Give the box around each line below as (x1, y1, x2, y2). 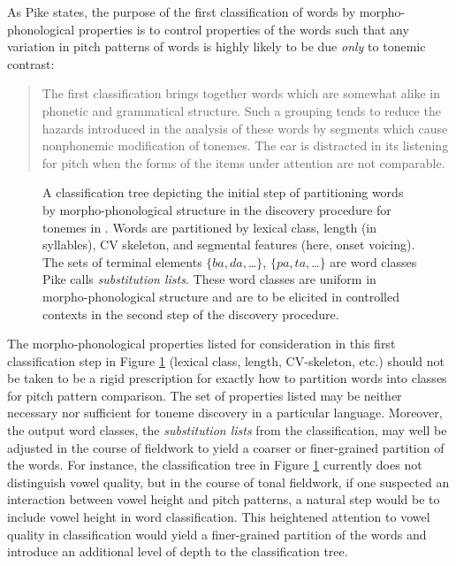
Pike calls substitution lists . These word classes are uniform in (42, 270, 376, 288)
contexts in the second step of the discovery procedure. (42, 304, 339, 323)
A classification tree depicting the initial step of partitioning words (42, 183, 404, 202)
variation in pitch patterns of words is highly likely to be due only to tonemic (7, 37, 426, 56)
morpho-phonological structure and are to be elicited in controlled (42, 287, 399, 305)
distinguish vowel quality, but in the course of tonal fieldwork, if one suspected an (7, 472, 450, 491)
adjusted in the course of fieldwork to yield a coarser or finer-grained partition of (7, 438, 445, 456)
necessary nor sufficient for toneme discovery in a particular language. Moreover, (7, 403, 443, 422)
